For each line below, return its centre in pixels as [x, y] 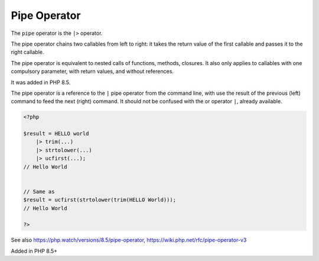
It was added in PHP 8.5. [41, 82]
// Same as [39, 191]
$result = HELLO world [56, 134]
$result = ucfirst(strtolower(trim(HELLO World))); [100, 200]
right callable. [27, 52]
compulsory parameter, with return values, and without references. [92, 72]
